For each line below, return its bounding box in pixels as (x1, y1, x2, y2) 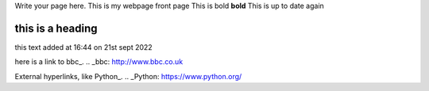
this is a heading (14, 21, 99, 35)
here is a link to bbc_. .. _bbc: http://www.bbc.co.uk (14, 57, 184, 66)
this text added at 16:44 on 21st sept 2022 (14, 42, 153, 51)
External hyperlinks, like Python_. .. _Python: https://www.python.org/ (14, 71, 242, 81)
